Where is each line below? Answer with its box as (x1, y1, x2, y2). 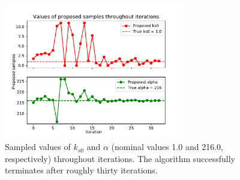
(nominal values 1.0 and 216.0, (111, 140, 223, 153)
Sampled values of (5, 140, 71, 153)
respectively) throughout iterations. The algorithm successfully (5, 152, 236, 164)
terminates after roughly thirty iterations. (5, 164, 158, 176)
